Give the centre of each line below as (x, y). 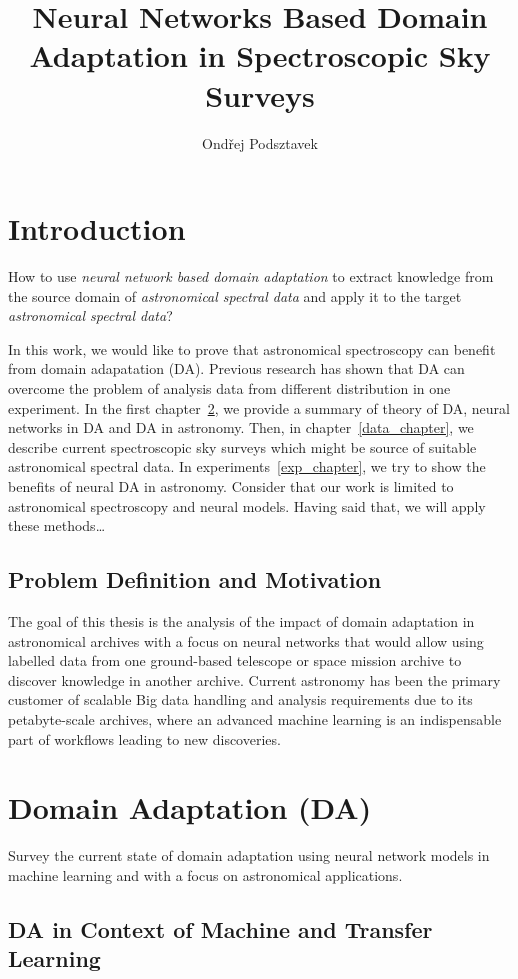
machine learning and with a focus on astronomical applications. (205, 874)
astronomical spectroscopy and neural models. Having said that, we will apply (247, 505)
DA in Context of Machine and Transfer (220, 928)
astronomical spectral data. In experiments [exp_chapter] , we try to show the (247, 466)
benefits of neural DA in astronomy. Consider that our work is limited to (231, 485)
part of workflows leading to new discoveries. (144, 738)
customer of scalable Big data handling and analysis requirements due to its (240, 699)
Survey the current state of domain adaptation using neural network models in (249, 855)
